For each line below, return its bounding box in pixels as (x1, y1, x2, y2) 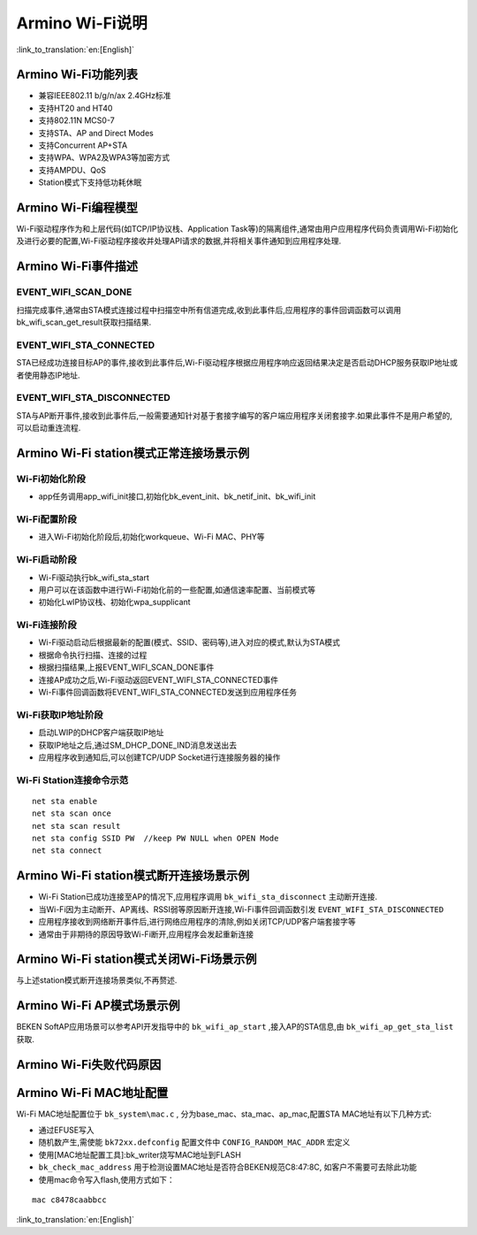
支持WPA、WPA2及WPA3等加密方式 (38, 152, 170, 163)
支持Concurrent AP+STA (38, 140, 128, 150)
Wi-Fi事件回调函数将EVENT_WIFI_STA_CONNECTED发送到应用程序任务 (38, 687, 298, 698)
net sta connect (32, 846, 102, 855)
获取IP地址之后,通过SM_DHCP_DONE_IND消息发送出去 (38, 740, 238, 750)
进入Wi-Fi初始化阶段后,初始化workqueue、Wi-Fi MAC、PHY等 (38, 532, 265, 542)
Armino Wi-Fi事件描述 (16, 259, 139, 274)
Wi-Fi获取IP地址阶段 (16, 709, 103, 721)
